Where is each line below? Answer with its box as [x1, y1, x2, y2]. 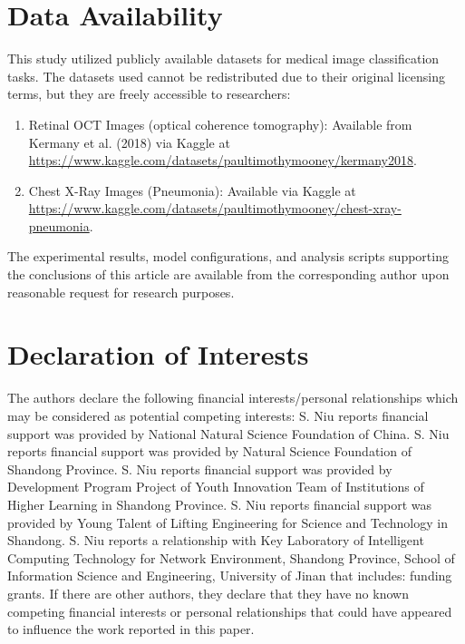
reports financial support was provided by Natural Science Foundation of [7, 442, 412, 461]
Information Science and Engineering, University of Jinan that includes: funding [7, 566, 452, 585]
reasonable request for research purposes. [7, 282, 235, 301]
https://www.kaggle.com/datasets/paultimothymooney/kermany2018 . [28, 151, 417, 170]
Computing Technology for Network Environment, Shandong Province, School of [7, 548, 455, 567]
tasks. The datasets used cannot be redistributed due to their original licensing [7, 66, 445, 85]
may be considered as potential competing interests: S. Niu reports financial [7, 405, 429, 424]
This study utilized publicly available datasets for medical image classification [7, 49, 440, 68]
